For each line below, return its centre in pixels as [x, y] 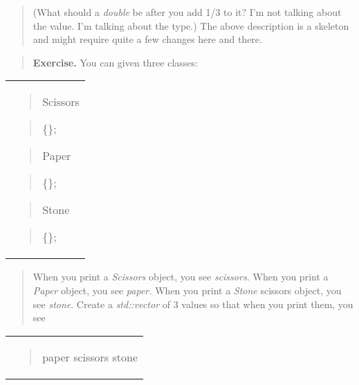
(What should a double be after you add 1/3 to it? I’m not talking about [187, 12]
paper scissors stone [90, 357]
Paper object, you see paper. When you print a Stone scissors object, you [187, 290]
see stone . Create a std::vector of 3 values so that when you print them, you [193, 304]
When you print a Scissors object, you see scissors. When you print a [181, 277]
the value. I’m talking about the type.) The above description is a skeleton [191, 25]
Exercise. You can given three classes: [115, 62]
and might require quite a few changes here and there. [147, 39]
